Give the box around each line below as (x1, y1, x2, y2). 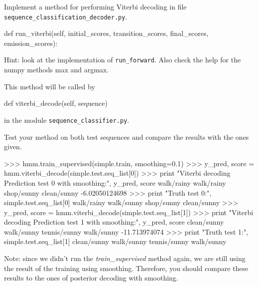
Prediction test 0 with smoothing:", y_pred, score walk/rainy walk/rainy (4, 177, 226, 188)
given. (4, 141, 22, 152)
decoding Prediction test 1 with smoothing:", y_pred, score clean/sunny (4, 217, 224, 227)
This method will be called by (4, 81, 95, 91)
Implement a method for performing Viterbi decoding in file (4, 1, 187, 11)
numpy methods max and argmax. (4, 64, 109, 75)
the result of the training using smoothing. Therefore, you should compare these (4, 263, 249, 273)
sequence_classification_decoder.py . (4, 11, 128, 21)
